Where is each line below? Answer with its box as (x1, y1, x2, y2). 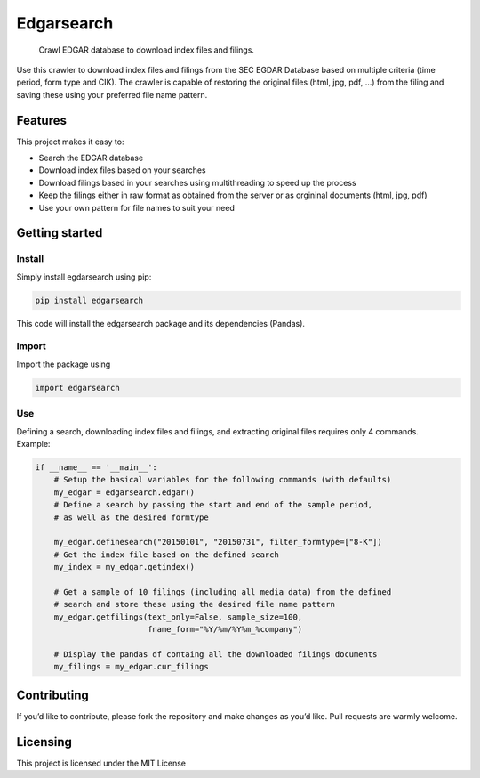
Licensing (16, 734, 73, 750)
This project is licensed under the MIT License (16, 758, 187, 768)
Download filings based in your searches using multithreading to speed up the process (38, 177, 356, 188)
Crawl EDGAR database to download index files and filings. (38, 45, 255, 55)
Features (16, 112, 67, 128)
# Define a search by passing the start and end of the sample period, (53, 499, 373, 510)
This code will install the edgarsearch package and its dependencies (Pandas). (16, 318, 306, 328)
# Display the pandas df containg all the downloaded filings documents (53, 649, 378, 659)
